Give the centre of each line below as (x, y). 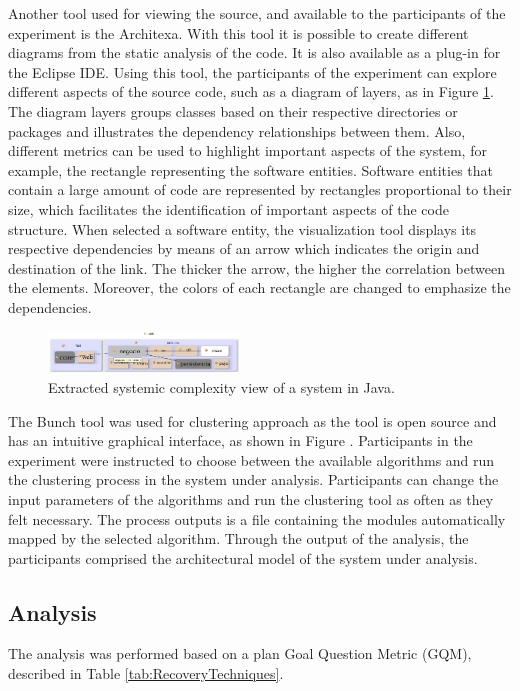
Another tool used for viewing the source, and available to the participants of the (257, 13)
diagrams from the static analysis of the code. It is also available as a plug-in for (254, 52)
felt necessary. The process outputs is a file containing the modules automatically (257, 518)
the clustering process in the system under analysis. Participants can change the (253, 479)
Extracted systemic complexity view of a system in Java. (221, 386)
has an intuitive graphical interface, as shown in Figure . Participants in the (240, 440)
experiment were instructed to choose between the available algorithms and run (251, 459)
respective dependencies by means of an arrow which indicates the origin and (244, 248)
